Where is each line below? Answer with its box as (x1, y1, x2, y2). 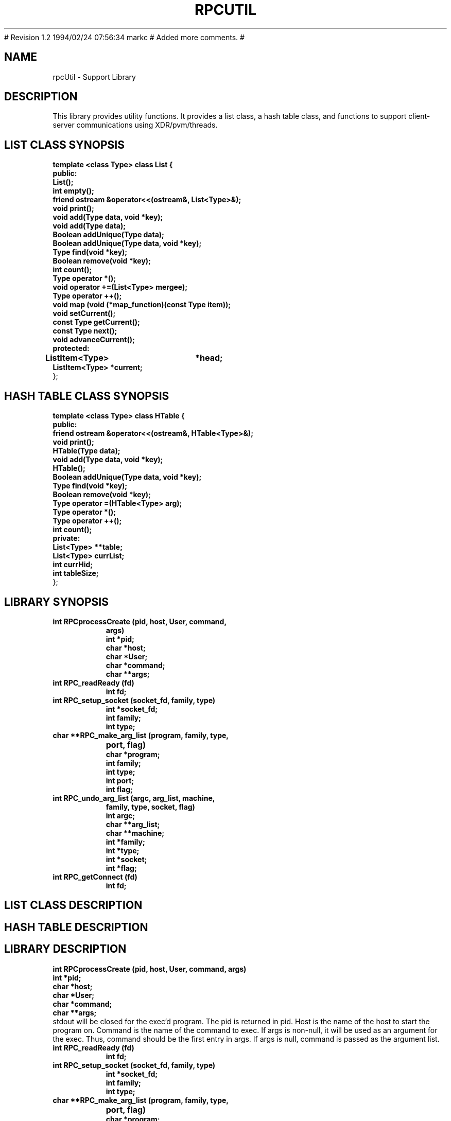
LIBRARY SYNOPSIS (4, 595, 109, 608)
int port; (106, 776, 134, 785)
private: (53, 534, 80, 543)
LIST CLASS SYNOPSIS (4, 138, 125, 151)
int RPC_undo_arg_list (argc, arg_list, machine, (53, 793, 215, 802)
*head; (195, 353, 223, 363)
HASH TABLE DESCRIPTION (4, 920, 148, 934)
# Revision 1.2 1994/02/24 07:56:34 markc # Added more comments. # (4, 32, 245, 42)
